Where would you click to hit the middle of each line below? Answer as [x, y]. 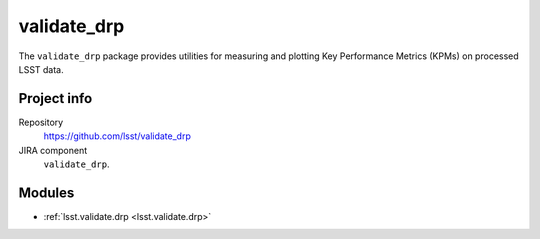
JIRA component [53, 150]
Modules [46, 192]
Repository [41, 122]
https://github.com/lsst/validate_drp [117, 136]
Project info [55, 98]
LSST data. [41, 69]
